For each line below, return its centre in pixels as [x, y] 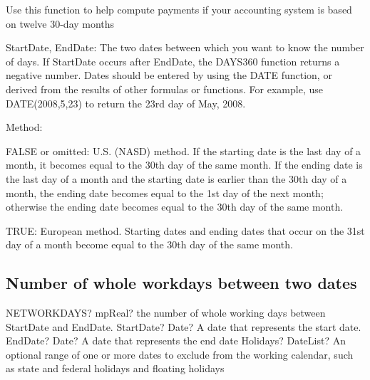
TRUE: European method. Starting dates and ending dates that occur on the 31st [185, 230]
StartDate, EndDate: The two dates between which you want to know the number [185, 47]
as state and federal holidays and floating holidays [115, 368]
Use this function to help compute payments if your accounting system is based [179, 9]
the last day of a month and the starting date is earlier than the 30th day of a [176, 178]
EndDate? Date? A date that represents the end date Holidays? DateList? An [176, 341]
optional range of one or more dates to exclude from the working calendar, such [180, 354]
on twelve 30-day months [60, 23]
